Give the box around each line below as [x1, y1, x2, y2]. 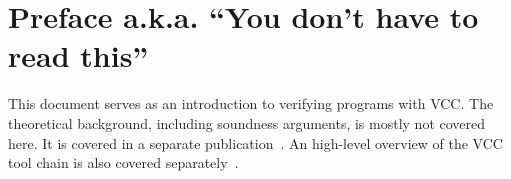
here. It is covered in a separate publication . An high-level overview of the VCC [8, 132, 503, 153]
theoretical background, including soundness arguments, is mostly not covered [8, 112, 486, 133]
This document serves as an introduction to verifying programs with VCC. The [8, 93, 494, 114]
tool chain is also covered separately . [8, 152, 239, 173]
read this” [8, 35, 149, 76]
